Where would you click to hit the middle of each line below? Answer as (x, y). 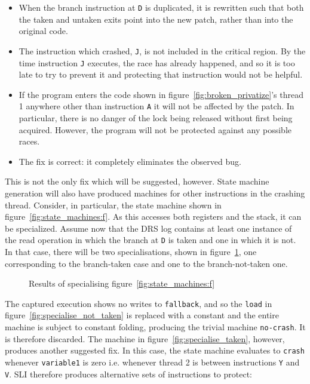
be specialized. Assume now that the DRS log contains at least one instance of (148, 228)
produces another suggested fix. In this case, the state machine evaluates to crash (155, 350)
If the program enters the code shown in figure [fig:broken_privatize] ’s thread (161, 94)
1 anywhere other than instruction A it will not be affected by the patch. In (156, 106)
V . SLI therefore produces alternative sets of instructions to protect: (128, 374)
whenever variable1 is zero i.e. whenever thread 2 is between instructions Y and (152, 362)
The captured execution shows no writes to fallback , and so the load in (139, 303)
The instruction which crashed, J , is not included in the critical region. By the (162, 50)
